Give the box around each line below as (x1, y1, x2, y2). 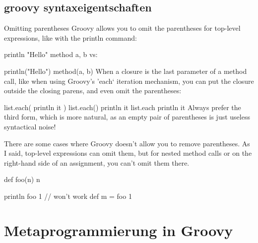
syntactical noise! (4, 121, 56, 131)
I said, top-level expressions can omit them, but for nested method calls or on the (4, 148, 252, 158)
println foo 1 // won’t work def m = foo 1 (4, 190, 132, 201)
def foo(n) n (4, 174, 40, 184)
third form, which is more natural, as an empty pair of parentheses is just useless (4, 112, 250, 122)
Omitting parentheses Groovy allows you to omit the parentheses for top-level (4, 23, 241, 33)
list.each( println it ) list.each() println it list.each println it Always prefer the (4, 102, 241, 112)
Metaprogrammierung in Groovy (4, 220, 233, 240)
